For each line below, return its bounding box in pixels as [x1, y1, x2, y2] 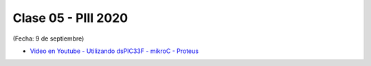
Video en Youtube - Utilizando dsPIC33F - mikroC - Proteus [30, 47, 199, 55]
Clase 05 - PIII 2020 [12, 10, 128, 25]
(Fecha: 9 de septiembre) [12, 34, 85, 43]
